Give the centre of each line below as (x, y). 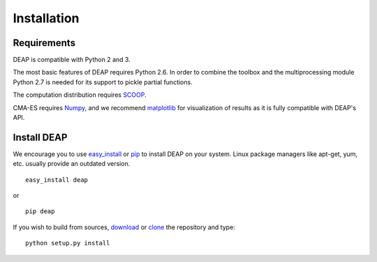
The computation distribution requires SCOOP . (80, 95)
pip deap (40, 211)
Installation (46, 18)
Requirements (44, 43)
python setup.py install (68, 243)
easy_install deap (57, 180)
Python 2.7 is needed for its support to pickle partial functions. (103, 82)
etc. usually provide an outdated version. (72, 164)
